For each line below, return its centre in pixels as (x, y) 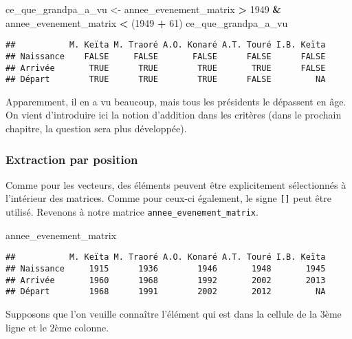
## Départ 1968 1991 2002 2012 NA (166, 292)
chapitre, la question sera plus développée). (96, 128)
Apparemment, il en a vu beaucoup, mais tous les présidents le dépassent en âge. (176, 101)
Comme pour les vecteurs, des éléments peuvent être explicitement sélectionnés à (176, 184)
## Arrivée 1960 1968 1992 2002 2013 (166, 280)
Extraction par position (72, 159)
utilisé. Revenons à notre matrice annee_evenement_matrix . (132, 212)
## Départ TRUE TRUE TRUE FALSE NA (166, 80)
